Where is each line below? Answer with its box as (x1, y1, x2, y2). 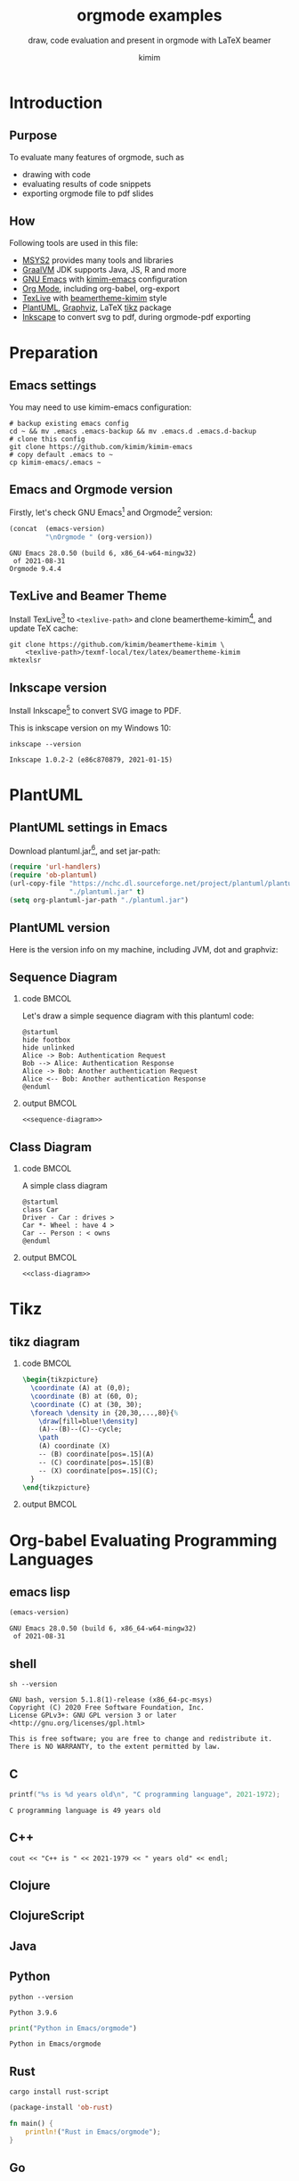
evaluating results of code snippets (21, 178, 151, 189)
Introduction (9, 93, 103, 112)
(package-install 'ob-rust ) (9, 2103, 114, 2112)
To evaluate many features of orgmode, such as (9, 151, 185, 162)
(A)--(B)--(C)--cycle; (38, 1425, 123, 1434)
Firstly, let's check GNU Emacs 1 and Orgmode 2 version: (9, 505, 214, 518)
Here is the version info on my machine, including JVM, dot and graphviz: (9, 943, 279, 954)
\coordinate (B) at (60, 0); (30, 1392, 139, 1401)
